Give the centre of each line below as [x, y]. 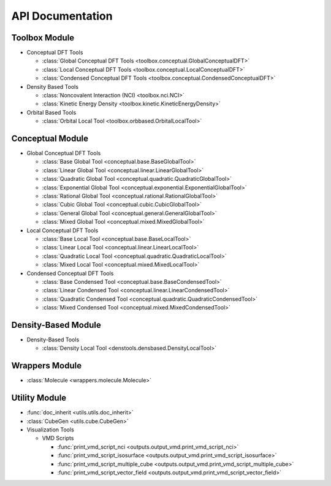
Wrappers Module [47, 366]
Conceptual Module [50, 139]
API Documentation [62, 16]
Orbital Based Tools [51, 112]
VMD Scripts [58, 438]
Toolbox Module [43, 38]
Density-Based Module [56, 325]
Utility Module [39, 398]
